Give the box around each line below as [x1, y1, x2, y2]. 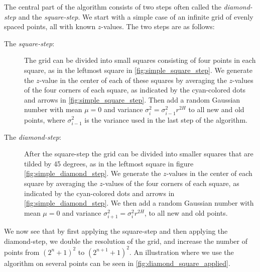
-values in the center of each [166, 168, 252, 178]
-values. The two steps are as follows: [101, 21, 215, 32]
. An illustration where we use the [129, 246, 234, 257]
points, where [24, 114, 65, 125]
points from [4, 246, 40, 257]
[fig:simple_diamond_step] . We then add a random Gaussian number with [24, 198, 254, 208]
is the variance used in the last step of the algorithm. [84, 114, 247, 125]
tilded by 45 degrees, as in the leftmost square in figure [24, 158, 194, 168]
